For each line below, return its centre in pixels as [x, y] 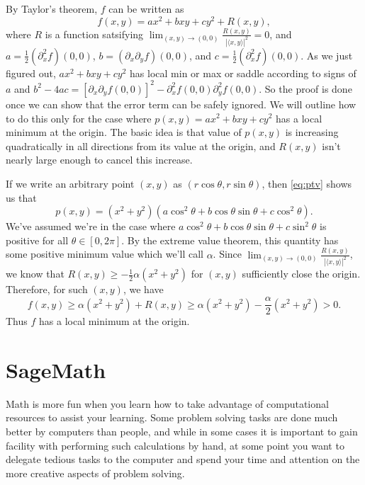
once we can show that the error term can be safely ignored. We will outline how [181, 104]
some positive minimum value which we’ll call [105, 254]
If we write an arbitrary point [70, 183]
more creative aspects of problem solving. [95, 473]
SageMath [56, 369]
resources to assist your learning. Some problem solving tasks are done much [172, 417]
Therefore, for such [47, 289]
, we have [143, 289]
